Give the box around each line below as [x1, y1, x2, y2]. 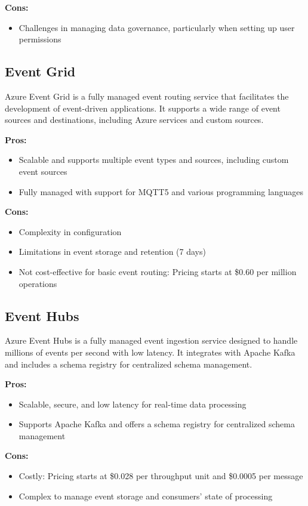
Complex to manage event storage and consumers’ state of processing [19, 489, 273, 502]
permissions [19, 33, 61, 45]
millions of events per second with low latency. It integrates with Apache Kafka [5, 345, 295, 358]
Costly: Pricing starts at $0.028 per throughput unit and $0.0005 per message [19, 470, 303, 482]
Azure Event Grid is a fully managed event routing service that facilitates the [5, 90, 289, 102]
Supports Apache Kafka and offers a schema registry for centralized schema [19, 418, 295, 430]
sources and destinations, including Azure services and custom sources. [5, 113, 264, 126]
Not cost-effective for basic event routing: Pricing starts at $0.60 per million [19, 265, 297, 277]
